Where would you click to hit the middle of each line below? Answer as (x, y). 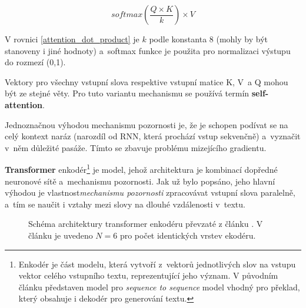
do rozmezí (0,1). (35, 62)
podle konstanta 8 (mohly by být (208, 39)
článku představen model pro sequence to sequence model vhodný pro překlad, (159, 287)
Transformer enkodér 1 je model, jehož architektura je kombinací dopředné (141, 168)
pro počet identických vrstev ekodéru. (188, 235)
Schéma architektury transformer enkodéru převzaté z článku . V (146, 224)
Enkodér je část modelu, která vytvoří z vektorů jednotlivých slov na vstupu (157, 264)
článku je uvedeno (61, 235)
